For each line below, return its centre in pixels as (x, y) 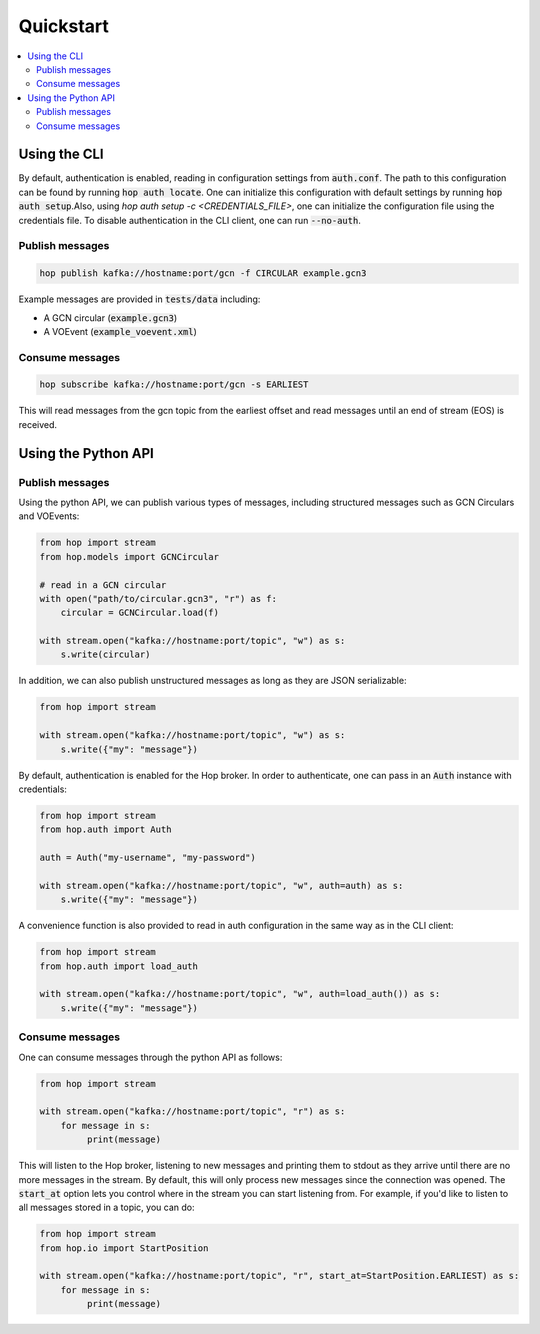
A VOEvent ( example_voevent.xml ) (120, 331)
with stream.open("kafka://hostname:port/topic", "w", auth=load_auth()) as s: (240, 994)
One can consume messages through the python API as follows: (150, 1057)
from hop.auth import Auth (105, 829)
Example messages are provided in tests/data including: (139, 299)
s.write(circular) (105, 654)
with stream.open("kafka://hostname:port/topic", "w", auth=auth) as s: (221, 885)
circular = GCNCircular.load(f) (140, 613)
